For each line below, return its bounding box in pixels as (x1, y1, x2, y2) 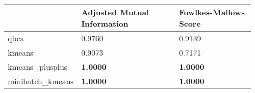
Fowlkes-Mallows (179, 6, 245, 18)
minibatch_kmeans (8, 75, 74, 87)
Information (81, 18, 128, 29)
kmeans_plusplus (8, 61, 68, 72)
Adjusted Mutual (81, 6, 149, 18)
